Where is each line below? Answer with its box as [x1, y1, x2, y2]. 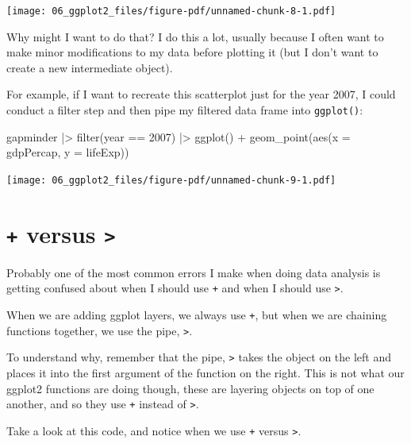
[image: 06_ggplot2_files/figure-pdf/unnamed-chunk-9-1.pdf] [6, 174, 336, 186]
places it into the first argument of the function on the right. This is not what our [6, 365, 405, 380]
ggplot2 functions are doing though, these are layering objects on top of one [6, 380, 375, 396]
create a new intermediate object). [6, 59, 173, 75]
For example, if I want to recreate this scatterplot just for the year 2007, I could [6, 86, 396, 102]
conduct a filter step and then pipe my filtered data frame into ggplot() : [6, 102, 363, 118]
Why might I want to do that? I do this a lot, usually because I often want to [6, 28, 384, 44]
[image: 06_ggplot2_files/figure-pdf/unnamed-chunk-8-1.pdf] [6, 6, 336, 17]
